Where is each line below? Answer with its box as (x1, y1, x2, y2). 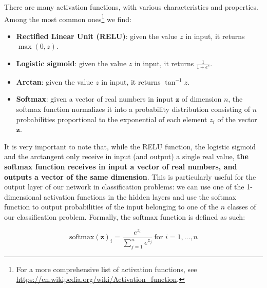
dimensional (4, 191, 42, 202)
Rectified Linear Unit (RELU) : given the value (16, 30, 178, 41)
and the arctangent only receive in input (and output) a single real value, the (4, 151, 249, 162)
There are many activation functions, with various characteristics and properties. (4, 2, 258, 12)
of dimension (181, 93, 222, 104)
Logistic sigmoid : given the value (16, 58, 127, 69)
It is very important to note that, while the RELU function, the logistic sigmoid (4, 141, 256, 151)
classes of (227, 201, 256, 212)
